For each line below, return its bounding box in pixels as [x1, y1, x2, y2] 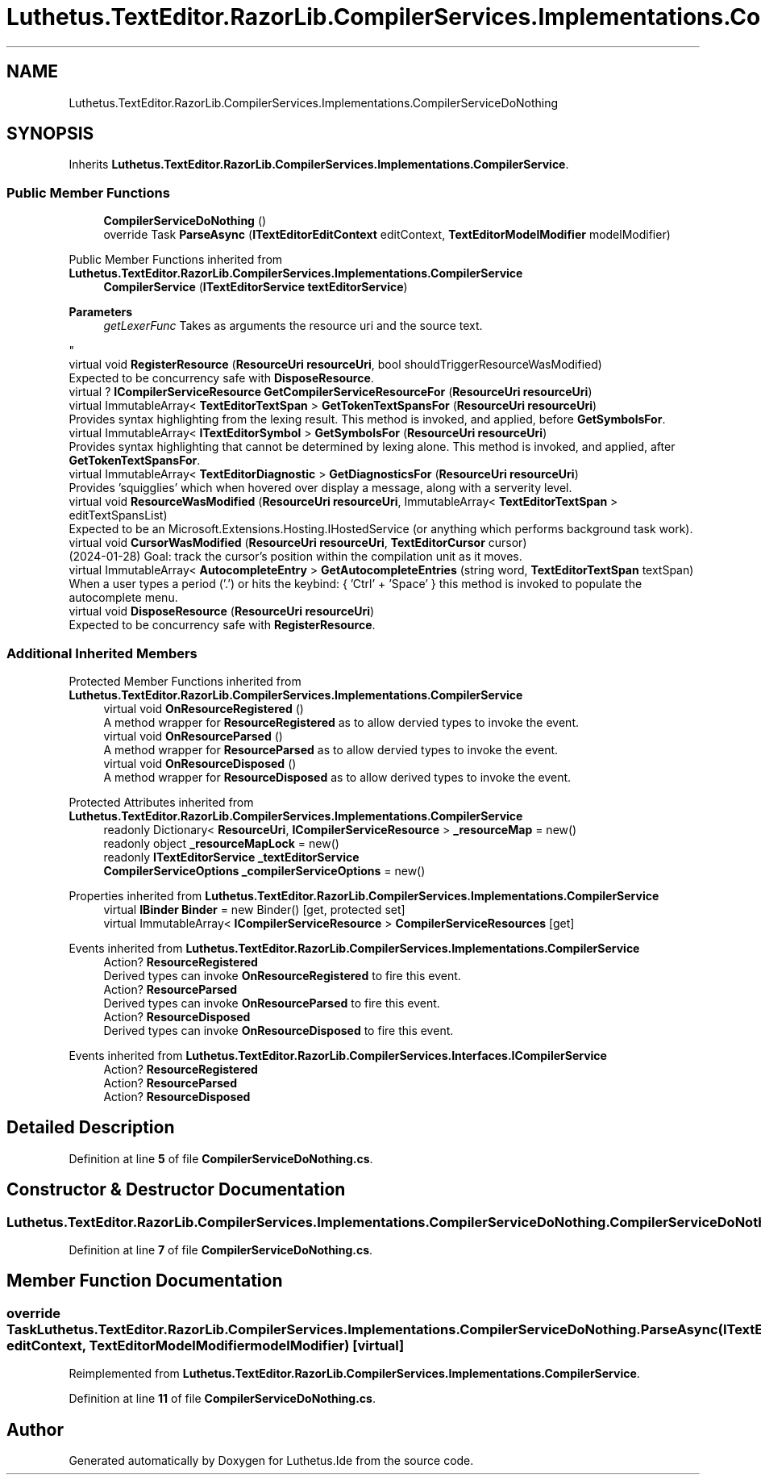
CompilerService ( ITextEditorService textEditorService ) [103, 280, 408, 294]
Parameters [69, 305, 133, 319]
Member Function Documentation [6, 1270, 283, 1291]
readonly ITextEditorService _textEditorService [103, 849, 360, 864]
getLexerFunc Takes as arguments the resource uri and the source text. [103, 319, 483, 333]
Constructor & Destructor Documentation [6, 1179, 346, 1200]
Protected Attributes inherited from [69, 795, 254, 809]
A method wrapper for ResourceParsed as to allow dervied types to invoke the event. [103, 742, 559, 757]
